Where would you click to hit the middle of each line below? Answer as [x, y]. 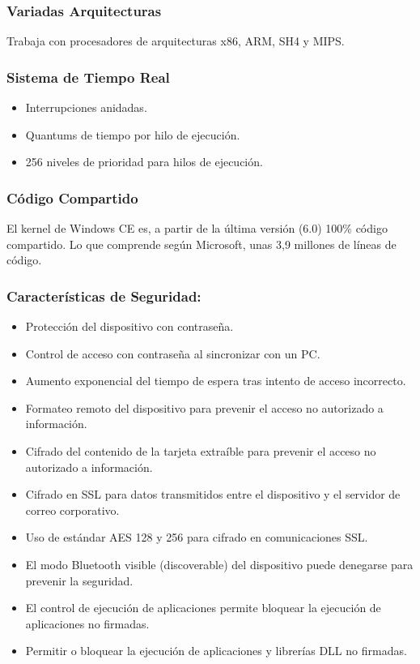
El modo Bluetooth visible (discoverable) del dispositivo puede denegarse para [219, 564]
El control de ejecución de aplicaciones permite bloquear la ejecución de [203, 608]
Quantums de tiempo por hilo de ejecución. [133, 134]
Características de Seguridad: [104, 296]
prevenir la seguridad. [79, 580]
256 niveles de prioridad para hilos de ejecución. [144, 162]
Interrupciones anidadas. [86, 107]
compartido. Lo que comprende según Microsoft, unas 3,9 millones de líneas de [202, 244]
